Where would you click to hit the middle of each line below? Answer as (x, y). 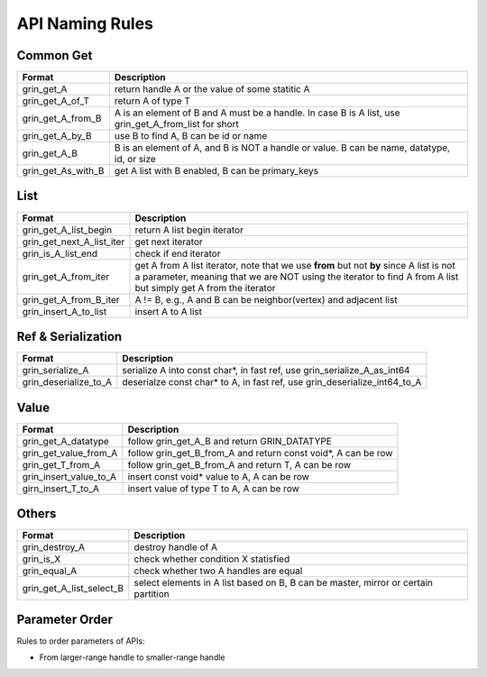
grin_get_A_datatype (66, 441)
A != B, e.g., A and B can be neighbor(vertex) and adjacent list (266, 299)
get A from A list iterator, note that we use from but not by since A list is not (295, 265)
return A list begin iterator (189, 230)
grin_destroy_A (54, 547)
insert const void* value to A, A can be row (219, 476)
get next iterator (169, 242)
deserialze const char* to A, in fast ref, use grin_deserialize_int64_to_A (272, 382)
